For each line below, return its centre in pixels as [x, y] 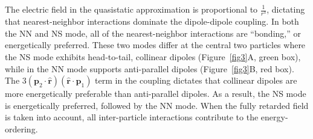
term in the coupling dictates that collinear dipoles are [196, 80]
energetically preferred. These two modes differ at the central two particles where [155, 45]
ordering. [21, 128]
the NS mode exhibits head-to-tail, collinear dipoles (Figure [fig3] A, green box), [153, 56]
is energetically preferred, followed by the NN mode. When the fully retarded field [157, 105]
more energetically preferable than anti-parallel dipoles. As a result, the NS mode [156, 94]
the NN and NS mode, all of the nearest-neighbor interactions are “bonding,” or [153, 33]
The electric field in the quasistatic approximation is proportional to [131, 9]
